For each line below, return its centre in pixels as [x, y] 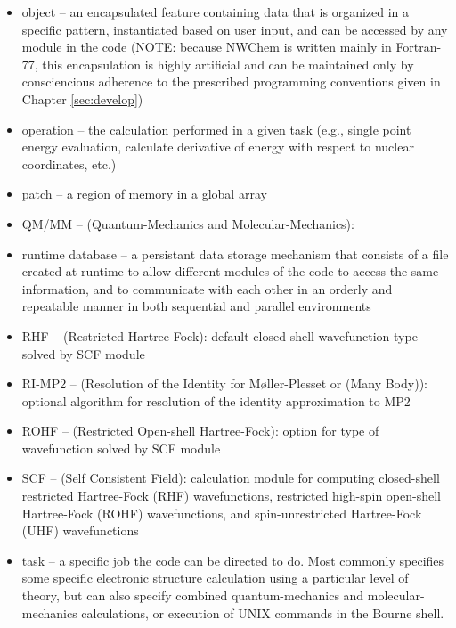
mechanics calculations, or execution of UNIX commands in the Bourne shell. [233, 612]
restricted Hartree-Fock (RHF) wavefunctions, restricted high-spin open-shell [231, 496]
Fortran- [419, 47]
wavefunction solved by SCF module [121, 448]
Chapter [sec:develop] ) [82, 98]
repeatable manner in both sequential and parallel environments [196, 306]
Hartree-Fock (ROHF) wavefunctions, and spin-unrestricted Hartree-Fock [222, 513]
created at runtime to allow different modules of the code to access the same [230, 271]
